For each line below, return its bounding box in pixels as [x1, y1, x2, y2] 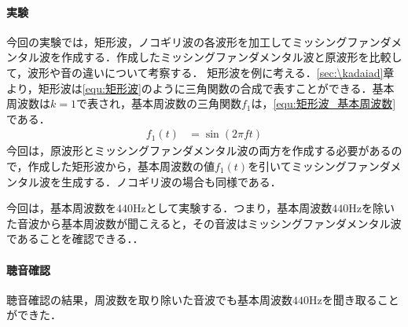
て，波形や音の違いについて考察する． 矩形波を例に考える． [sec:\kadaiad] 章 [6, 64, 395, 80]
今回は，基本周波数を [6, 200, 116, 216]
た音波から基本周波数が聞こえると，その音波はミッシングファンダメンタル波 [6, 215, 402, 231]
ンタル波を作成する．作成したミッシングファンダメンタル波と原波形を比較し [6, 49, 402, 65]
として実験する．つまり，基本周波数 [145, 200, 333, 216]
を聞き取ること [322, 291, 399, 307]
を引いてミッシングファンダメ [248, 157, 402, 174]
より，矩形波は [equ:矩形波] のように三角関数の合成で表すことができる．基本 [6, 79, 395, 96]
